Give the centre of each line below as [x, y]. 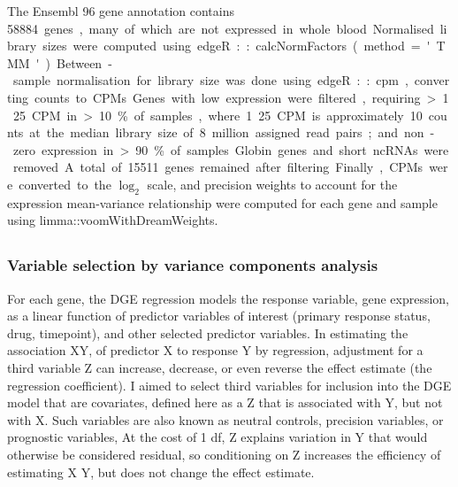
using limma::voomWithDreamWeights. [113, 220]
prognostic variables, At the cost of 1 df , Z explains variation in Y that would [218, 437]
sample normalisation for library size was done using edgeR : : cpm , [210, 80]
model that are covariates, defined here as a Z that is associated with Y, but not [225, 402]
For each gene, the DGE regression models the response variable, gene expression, [228, 298]
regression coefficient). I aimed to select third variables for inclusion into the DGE [229, 385]
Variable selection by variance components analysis [193, 265]
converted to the [65, 184]
